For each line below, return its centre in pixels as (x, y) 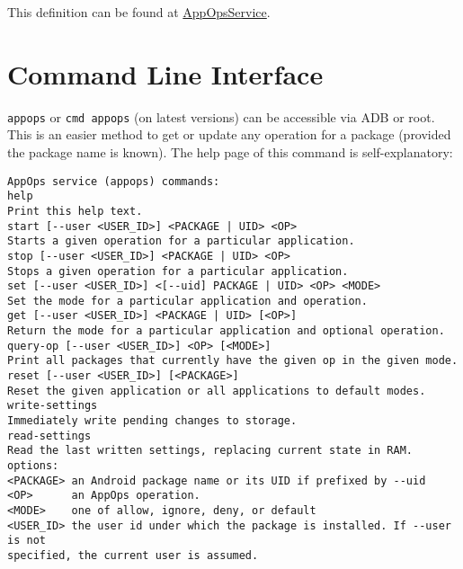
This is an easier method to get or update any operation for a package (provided (229, 134)
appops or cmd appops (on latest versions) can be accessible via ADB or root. (221, 116)
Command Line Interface (165, 73)
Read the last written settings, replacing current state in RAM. (210, 451)
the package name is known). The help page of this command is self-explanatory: (230, 151)
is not (27, 541)
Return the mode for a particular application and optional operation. (226, 331)
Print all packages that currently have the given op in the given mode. (233, 361)
